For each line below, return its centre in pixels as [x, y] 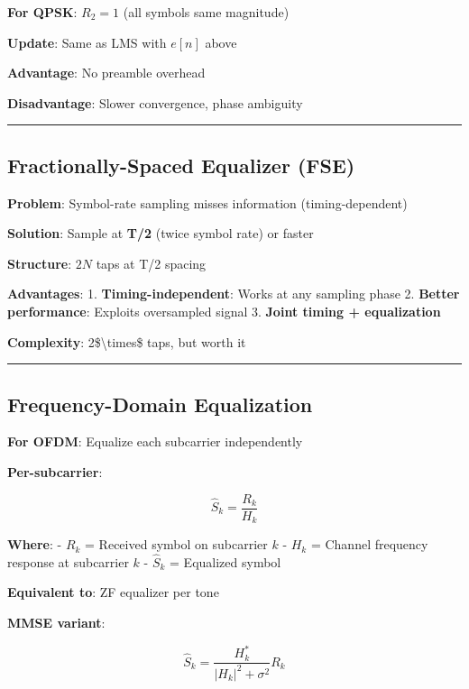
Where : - [35, 544]
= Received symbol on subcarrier [176, 544]
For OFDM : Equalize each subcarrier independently [155, 441]
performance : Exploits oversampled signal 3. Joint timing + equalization [224, 311]
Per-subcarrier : [55, 471]
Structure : [40, 263]
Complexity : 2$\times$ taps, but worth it [127, 341]
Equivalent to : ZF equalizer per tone [113, 592]
